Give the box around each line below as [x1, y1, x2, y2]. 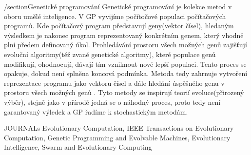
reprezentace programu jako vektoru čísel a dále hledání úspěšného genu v [4, 77, 225, 88]
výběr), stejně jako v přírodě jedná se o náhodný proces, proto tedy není [4, 97, 221, 107]
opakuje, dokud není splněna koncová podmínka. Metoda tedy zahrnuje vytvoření [4, 68, 248, 78]
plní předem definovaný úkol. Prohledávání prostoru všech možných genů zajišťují [4, 39, 247, 50]
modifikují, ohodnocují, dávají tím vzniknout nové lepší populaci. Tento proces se [4, 58, 247, 69]
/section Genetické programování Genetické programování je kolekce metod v [4, 1, 232, 11]
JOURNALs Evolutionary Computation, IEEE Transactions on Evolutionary [4, 123, 234, 133]
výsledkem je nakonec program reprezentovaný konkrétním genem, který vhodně [4, 30, 244, 40]
